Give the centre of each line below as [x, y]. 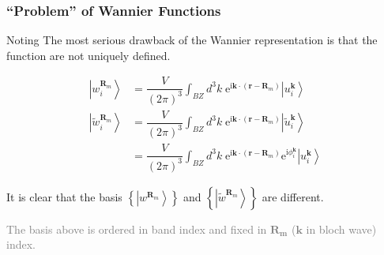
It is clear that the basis [64, 196]
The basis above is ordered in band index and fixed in [137, 229]
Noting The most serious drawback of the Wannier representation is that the [192, 40]
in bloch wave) [341, 229]
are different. [293, 196]
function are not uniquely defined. [88, 55]
